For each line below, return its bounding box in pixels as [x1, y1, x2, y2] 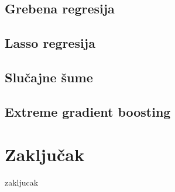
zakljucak [5, 176, 39, 188]
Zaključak [5, 142, 84, 166]
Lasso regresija [5, 34, 95, 52]
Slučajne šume [5, 68, 93, 86]
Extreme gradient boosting [5, 102, 171, 120]
